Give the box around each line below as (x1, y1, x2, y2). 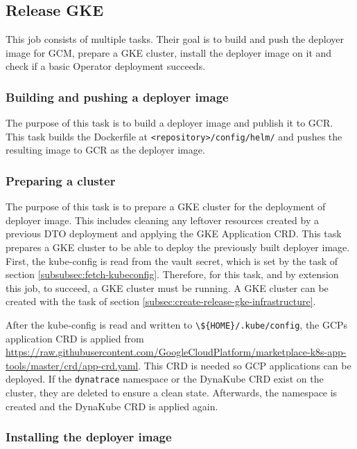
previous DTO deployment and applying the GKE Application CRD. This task (6, 226, 342, 241)
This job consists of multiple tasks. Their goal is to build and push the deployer (6, 32, 344, 46)
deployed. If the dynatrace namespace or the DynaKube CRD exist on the (6, 372, 324, 386)
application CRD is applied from (6, 331, 144, 345)
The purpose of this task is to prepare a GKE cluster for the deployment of (6, 199, 326, 214)
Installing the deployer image (6, 428, 172, 446)
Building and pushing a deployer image (6, 88, 229, 105)
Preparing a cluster (6, 172, 116, 189)
